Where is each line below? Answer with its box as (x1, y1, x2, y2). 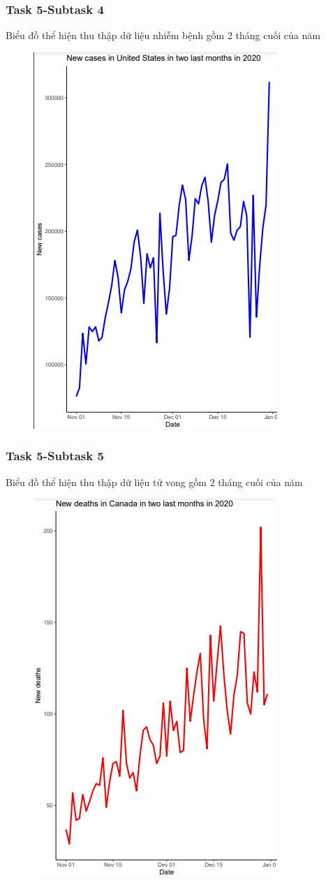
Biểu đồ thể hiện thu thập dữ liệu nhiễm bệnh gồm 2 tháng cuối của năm (6, 28, 320, 43)
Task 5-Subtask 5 (6, 447, 104, 464)
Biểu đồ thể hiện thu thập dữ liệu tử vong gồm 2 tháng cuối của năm (6, 474, 303, 489)
